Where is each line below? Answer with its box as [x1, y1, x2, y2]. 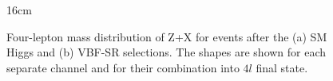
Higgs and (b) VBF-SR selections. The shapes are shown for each [6, 44, 327, 60]
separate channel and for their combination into [6, 59, 240, 75]
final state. [256, 59, 308, 75]
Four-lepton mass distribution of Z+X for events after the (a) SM [6, 28, 327, 44]
